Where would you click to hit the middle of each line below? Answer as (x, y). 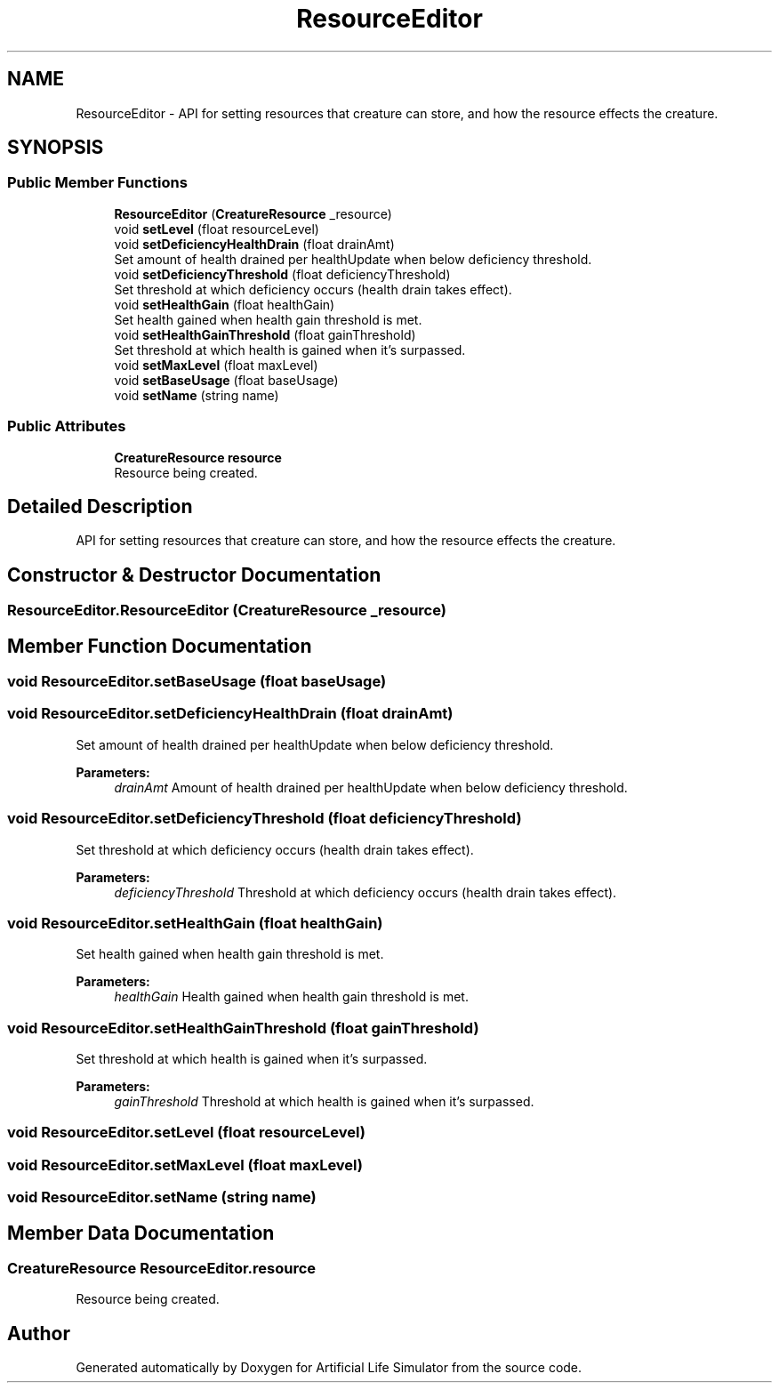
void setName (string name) (197, 395)
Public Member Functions (97, 183)
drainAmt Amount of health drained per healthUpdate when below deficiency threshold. (371, 787)
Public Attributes (67, 426)
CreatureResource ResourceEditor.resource (162, 1269)
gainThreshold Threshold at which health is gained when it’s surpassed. (324, 1102)
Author (39, 1333)
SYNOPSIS (56, 148)
